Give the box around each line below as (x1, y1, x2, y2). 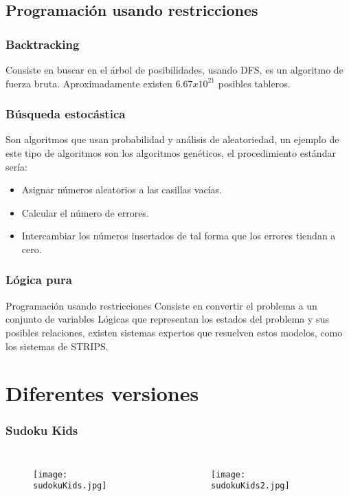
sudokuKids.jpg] (33, 481, 107, 491)
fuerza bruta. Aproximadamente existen (5, 76, 172, 90)
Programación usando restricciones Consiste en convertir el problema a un (5, 298, 317, 312)
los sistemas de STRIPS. (5, 338, 109, 353)
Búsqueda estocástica (5, 105, 126, 122)
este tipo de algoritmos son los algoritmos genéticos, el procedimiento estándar (5, 146, 336, 160)
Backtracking (5, 35, 80, 52)
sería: (5, 159, 28, 173)
